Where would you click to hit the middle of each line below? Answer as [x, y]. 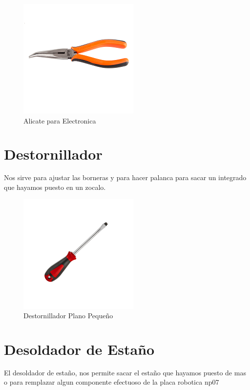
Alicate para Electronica [60, 120]
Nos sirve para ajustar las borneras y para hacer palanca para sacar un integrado [125, 177]
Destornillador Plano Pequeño [68, 316]
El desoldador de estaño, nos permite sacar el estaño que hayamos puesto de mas [125, 372]
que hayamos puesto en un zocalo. [55, 187]
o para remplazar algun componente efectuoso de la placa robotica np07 [112, 382]
